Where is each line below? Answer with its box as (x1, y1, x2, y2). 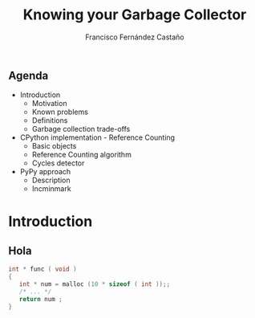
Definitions (31, 116, 68, 125)
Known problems (31, 107, 88, 117)
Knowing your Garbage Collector (22, 6, 247, 24)
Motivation (31, 99, 67, 108)
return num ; (18, 295, 63, 303)
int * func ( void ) (8, 265, 78, 274)
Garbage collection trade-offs (31, 124, 131, 134)
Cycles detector (31, 158, 85, 168)
